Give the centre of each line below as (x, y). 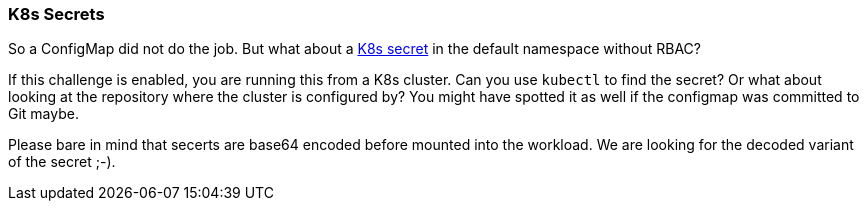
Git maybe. (43, 114)
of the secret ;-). (62, 162)
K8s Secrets (56, 14)
